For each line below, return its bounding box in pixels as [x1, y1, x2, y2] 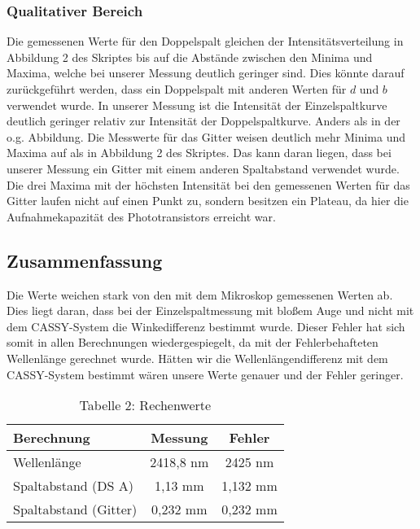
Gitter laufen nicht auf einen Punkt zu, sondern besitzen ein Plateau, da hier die [7, 192, 409, 209]
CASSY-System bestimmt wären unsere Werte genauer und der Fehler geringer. [7, 365, 404, 383]
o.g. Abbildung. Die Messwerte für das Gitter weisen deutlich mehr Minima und [7, 128, 405, 145]
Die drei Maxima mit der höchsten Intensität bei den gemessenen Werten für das [7, 176, 410, 193]
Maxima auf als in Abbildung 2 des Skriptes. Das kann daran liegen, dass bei [7, 144, 392, 161]
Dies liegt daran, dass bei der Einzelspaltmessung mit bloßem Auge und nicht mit [7, 302, 414, 319]
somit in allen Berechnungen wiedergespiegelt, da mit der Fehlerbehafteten [7, 334, 378, 351]
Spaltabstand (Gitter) [13, 500, 138, 519]
